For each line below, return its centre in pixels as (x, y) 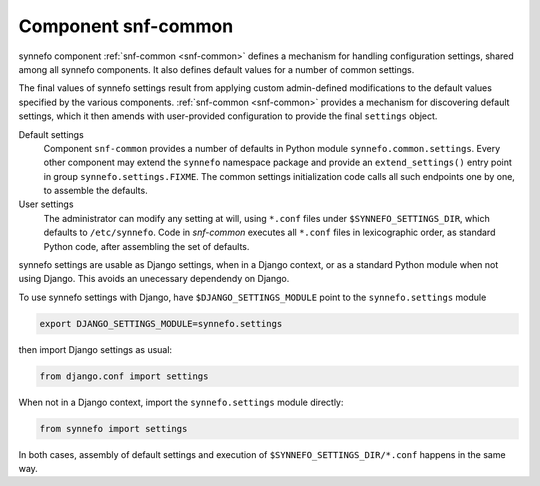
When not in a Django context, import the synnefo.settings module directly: (181, 402)
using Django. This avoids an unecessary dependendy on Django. (154, 279)
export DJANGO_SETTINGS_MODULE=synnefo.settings (161, 323)
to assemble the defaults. (96, 191)
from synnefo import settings (113, 428)
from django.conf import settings (124, 376)
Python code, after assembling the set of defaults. (146, 246)
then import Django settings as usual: (95, 349)
